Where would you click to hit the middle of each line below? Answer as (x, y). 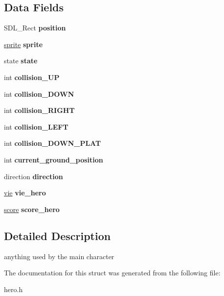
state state (21, 61)
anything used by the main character (59, 256)
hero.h (13, 289)
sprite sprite (23, 44)
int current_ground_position (54, 159)
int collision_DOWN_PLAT (53, 143)
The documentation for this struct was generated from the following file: (112, 273)
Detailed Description (57, 235)
